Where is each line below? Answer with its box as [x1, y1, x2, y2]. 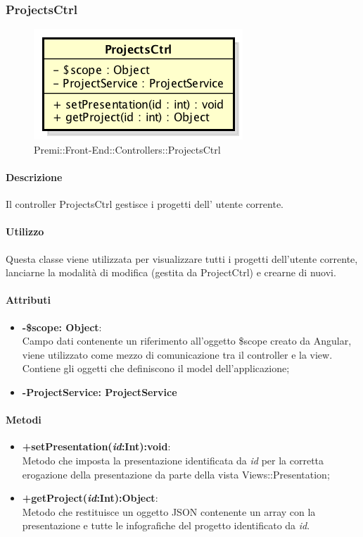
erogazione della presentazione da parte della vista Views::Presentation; [22, 467, 330, 481]
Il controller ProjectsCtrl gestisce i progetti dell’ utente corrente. [6, 197, 284, 211]
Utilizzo [6, 224, 44, 239]
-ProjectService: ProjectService [22, 384, 177, 399]
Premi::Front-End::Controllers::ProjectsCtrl [34, 142, 221, 156]
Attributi [6, 292, 51, 307]
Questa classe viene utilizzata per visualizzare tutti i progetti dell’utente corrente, [6, 251, 358, 266]
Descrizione [6, 170, 63, 184]
